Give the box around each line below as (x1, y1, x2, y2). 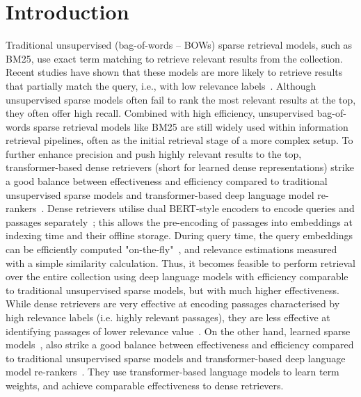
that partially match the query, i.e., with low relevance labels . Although (6, 78, 316, 92)
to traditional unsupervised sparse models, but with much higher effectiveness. (6, 282, 339, 297)
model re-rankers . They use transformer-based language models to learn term (6, 364, 339, 379)
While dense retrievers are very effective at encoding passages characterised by (6, 296, 340, 311)
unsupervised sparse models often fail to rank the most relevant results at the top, (6, 92, 356, 106)
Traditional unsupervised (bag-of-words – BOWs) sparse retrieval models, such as (6, 38, 353, 52)
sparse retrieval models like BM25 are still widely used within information (33, 119, 348, 133)
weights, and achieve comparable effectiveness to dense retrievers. (6, 378, 284, 392)
